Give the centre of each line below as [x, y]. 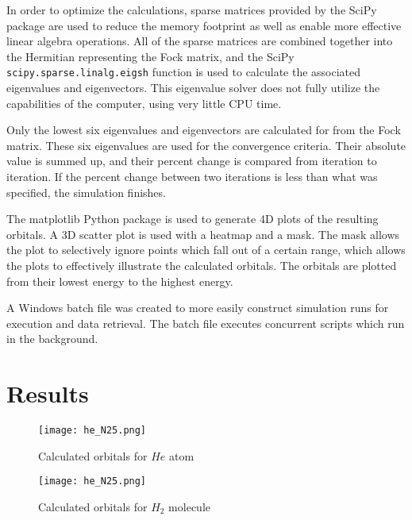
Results [48, 393]
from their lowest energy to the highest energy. [120, 281]
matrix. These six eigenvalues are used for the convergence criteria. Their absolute [206, 145]
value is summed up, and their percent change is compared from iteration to [192, 161]
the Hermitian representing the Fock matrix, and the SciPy [150, 56]
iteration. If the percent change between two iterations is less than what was [192, 176]
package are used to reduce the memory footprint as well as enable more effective [204, 25]
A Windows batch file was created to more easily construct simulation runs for [198, 308]
